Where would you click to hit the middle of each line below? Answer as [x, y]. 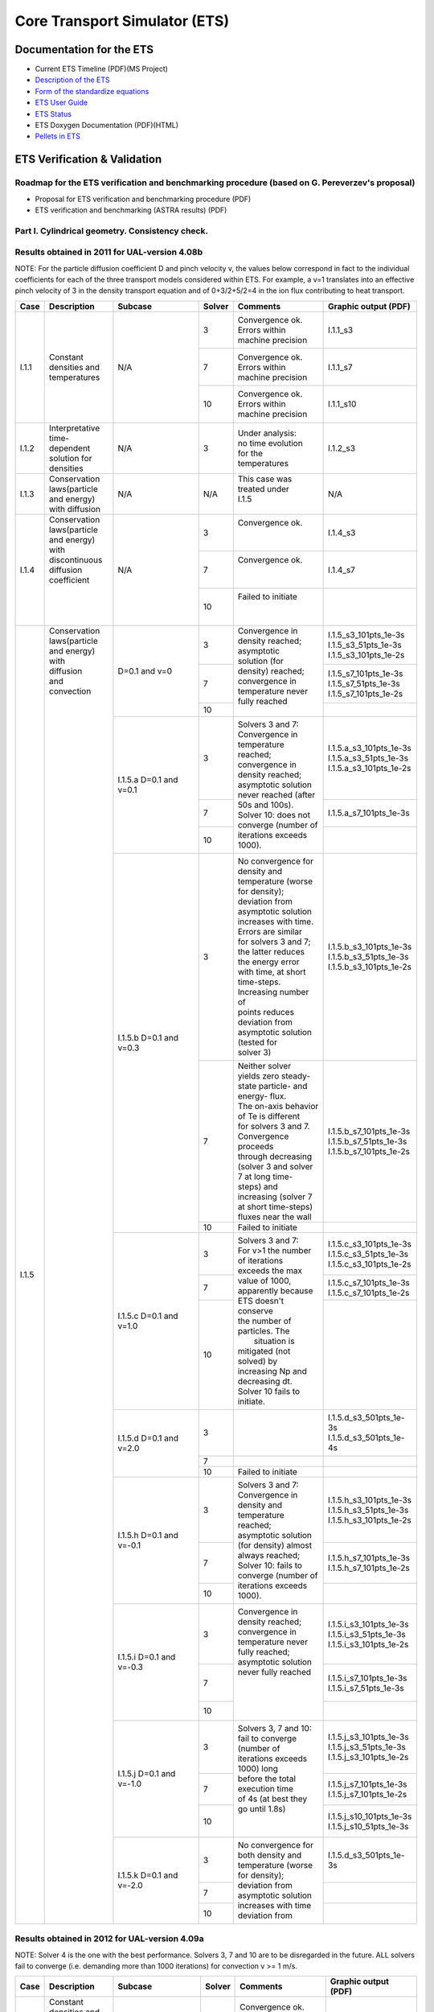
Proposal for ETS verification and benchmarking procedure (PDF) [143, 199]
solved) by [257, 1362]
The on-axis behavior [278, 1106]
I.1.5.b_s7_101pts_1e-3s [369, 1131]
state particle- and [272, 1086]
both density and [270, 1855]
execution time [265, 1789]
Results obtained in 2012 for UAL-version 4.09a [109, 1939]
